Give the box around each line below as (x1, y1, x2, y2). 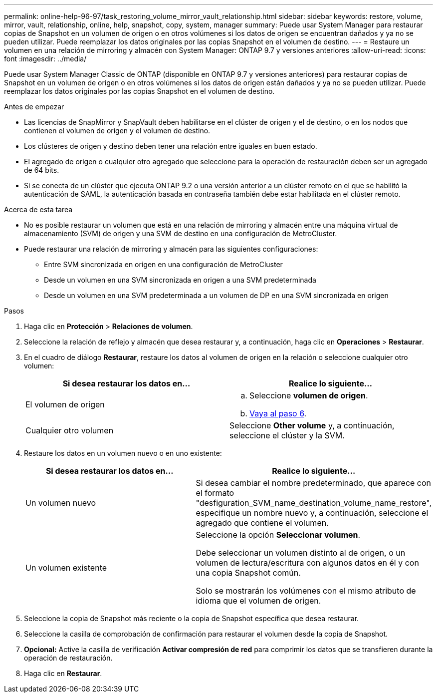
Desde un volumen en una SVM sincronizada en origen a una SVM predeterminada (44, 276, 316, 284)
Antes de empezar (4, 102, 64, 111)
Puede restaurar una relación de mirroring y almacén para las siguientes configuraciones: (24, 245, 318, 253)
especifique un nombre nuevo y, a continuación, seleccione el (196, 508, 429, 518)
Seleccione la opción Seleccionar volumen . (196, 530, 361, 540)
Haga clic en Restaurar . (24, 669, 102, 678)
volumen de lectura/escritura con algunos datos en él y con (196, 558, 419, 568)
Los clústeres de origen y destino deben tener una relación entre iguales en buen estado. (24, 142, 317, 150)
